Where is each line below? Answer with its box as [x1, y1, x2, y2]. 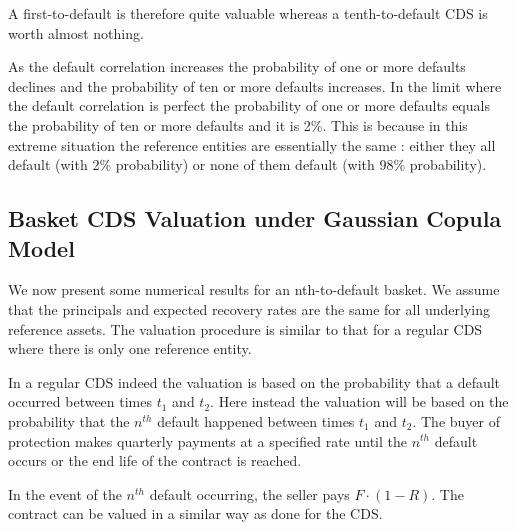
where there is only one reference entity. [8, 338, 252, 359]
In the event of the [8, 483, 122, 504]
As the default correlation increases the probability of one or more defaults [8, 56, 466, 77]
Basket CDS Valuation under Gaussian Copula [8, 203, 502, 234]
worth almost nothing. [8, 22, 144, 43]
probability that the [8, 410, 130, 431]
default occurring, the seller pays [149, 483, 350, 504]
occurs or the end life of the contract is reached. [8, 450, 302, 471]
